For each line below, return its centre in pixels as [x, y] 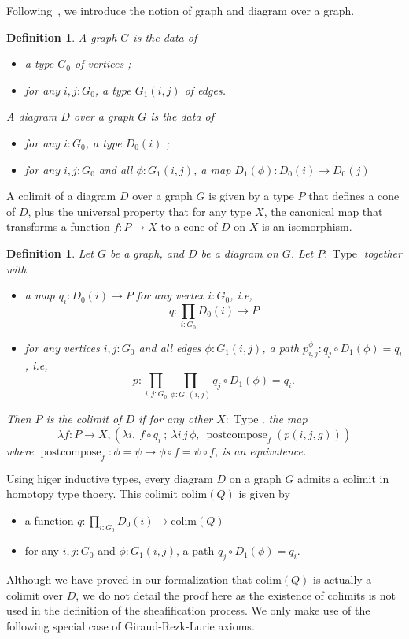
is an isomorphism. [307, 227]
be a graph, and [147, 253]
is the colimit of [84, 419]
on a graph [255, 478]
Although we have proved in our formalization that [129, 579]
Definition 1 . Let [50, 253]
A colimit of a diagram [61, 196]
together [383, 253]
